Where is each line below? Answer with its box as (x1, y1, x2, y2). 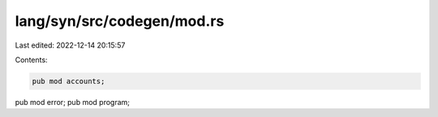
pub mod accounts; (32, 77, 105, 86)
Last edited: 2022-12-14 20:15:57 (15, 40, 126, 50)
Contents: (15, 55, 48, 65)
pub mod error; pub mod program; (15, 97, 130, 107)
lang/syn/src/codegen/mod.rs (15, 12, 225, 30)
